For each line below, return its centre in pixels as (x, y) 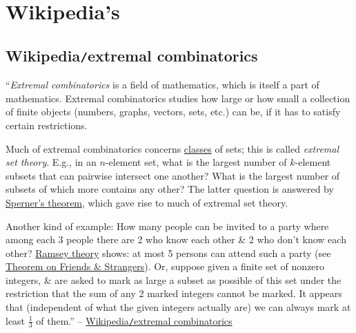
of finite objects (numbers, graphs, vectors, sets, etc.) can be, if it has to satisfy (173, 112)
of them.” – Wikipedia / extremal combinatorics (134, 320)
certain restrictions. (47, 125)
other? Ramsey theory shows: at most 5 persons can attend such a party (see (168, 253)
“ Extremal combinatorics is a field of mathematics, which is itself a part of (162, 85)
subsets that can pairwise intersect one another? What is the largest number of (173, 175)
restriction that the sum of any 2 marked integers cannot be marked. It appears (174, 293)
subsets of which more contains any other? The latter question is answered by (170, 189)
